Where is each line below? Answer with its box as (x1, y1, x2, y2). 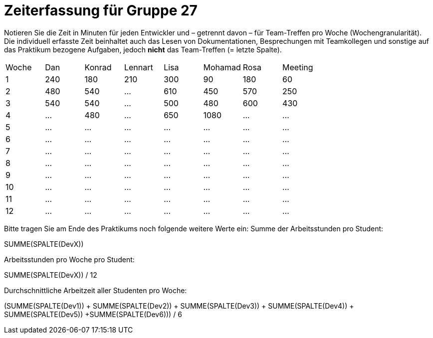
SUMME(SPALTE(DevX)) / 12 (4, 270, 97, 279)
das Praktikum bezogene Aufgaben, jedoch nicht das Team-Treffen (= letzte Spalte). (4, 45, 282, 54)
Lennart (124, 62, 153, 72)
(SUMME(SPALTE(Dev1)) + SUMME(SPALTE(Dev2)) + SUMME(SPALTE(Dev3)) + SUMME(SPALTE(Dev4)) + (4, 301, 354, 310)
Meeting (282, 62, 313, 72)
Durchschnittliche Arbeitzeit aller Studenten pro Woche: (4, 286, 187, 295)
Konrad (84, 62, 112, 72)
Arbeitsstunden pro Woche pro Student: (4, 255, 135, 264)
